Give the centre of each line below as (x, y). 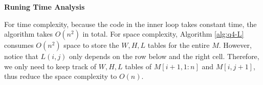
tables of (138, 66)
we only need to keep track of (50, 66)
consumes (19, 45)
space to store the (91, 45)
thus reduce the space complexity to (61, 76)
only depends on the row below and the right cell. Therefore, (164, 56)
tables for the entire (179, 45)
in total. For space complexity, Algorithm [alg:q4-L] (163, 34)
